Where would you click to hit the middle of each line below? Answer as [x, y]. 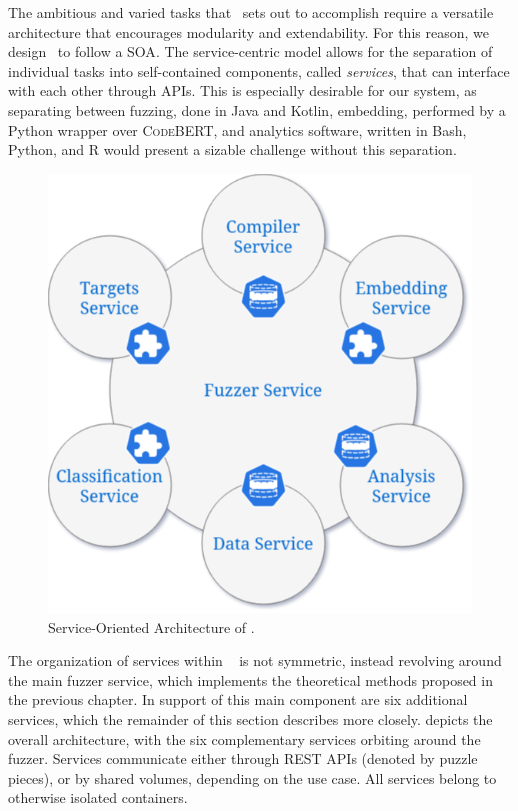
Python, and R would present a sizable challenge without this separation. [232, 149]
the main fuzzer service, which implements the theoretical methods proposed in [250, 679]
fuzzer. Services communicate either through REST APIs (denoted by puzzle [243, 758]
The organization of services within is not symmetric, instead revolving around [255, 660]
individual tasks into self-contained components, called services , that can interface [259, 70]
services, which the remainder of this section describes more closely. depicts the [250, 719]
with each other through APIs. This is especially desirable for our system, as [242, 90]
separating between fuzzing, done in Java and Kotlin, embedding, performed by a [257, 109]
